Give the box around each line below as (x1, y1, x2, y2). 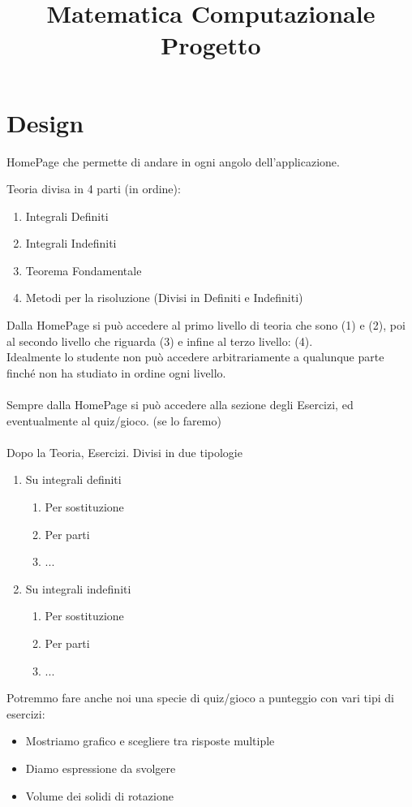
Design (6, 106, 84, 139)
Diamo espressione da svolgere (25, 759, 176, 776)
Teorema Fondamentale (25, 261, 142, 278)
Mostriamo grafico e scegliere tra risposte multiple (25, 732, 275, 749)
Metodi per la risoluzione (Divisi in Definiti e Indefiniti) (25, 289, 303, 306)
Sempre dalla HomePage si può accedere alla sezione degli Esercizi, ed (6, 396, 354, 413)
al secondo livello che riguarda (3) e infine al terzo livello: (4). (6, 332, 313, 349)
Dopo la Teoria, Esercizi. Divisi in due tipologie (6, 443, 242, 460)
